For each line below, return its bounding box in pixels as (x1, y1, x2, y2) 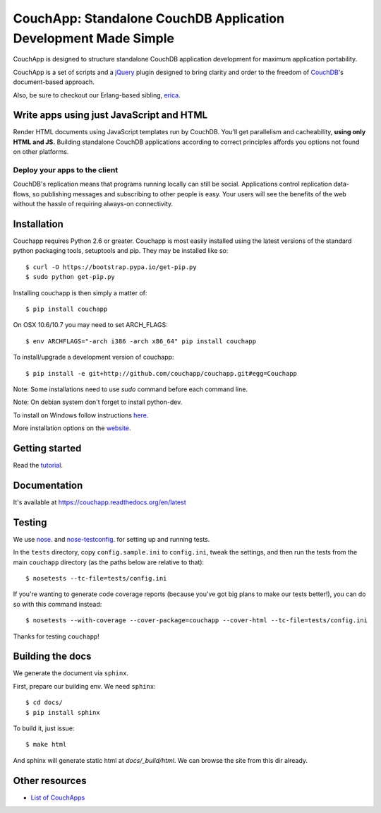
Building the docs (13, 651, 92, 663)
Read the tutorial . (13, 461, 64, 470)
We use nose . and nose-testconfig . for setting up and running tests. (13, 535, 210, 543)
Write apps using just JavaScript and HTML (13, 109, 208, 121)
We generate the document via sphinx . (13, 669, 129, 677)
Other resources (13, 774, 87, 787)
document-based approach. (13, 78, 95, 86)
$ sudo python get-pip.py (25, 273, 116, 281)
